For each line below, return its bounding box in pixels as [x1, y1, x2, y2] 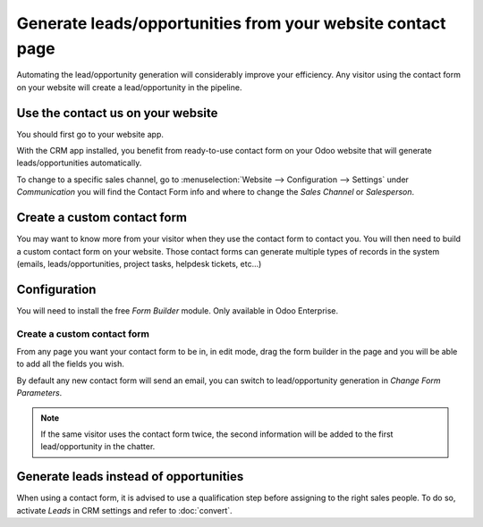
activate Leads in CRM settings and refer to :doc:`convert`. [16, 505, 233, 515]
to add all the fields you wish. [16, 358, 125, 370]
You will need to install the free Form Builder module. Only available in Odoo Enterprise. [16, 305, 339, 316]
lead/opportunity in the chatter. [40, 441, 156, 452]
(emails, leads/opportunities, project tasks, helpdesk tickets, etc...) [16, 258, 262, 269]
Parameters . [16, 388, 63, 398]
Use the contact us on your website [16, 105, 218, 121]
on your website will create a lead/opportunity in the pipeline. [16, 81, 242, 93]
